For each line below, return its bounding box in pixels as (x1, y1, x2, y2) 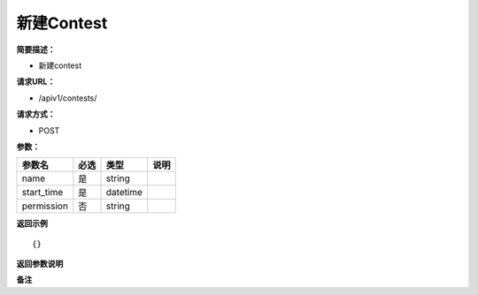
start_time (21, 186, 64, 199)
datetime (105, 186, 143, 199)
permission (21, 200, 68, 212)
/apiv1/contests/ (38, 93, 97, 103)
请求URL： (16, 76, 56, 87)
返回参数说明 (16, 259, 64, 269)
